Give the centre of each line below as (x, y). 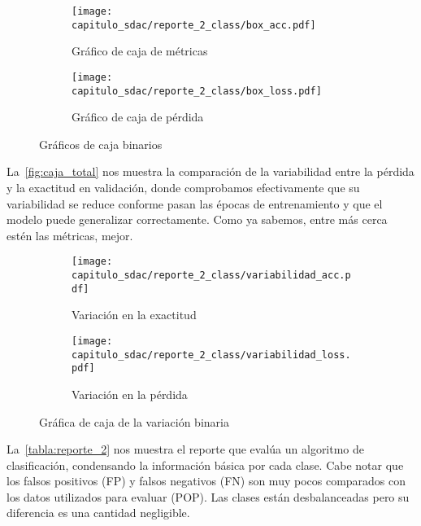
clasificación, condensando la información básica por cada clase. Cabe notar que (205, 465)
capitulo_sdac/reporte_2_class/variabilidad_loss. (211, 355)
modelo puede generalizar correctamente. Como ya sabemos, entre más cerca (197, 219)
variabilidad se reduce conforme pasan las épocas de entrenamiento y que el (195, 203)
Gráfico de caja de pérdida (138, 117)
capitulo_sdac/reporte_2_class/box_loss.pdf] (197, 91)
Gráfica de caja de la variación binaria (134, 421)
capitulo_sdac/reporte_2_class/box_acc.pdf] (194, 25)
